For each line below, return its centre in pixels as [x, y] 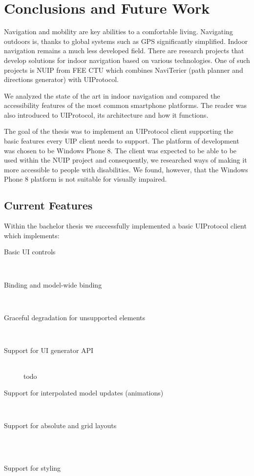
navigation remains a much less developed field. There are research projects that [124, 51]
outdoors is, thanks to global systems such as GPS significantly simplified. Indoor [126, 41]
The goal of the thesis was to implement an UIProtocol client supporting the [119, 131]
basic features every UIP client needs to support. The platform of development [122, 141]
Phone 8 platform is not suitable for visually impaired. [85, 179]
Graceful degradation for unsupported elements [75, 317]
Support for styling [32, 467]
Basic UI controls [30, 252]
